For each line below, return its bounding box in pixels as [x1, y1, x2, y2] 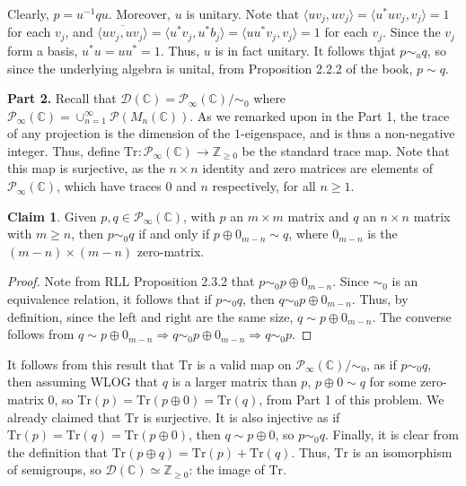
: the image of [189, 460, 265, 479]
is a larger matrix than [171, 372, 297, 391]
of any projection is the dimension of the [7, 124, 231, 143]
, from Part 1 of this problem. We [259, 390, 444, 408]
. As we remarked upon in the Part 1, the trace [189, 106, 450, 125]
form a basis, [7, 40, 78, 59]
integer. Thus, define [7, 141, 120, 160]
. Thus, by [351, 290, 409, 308]
